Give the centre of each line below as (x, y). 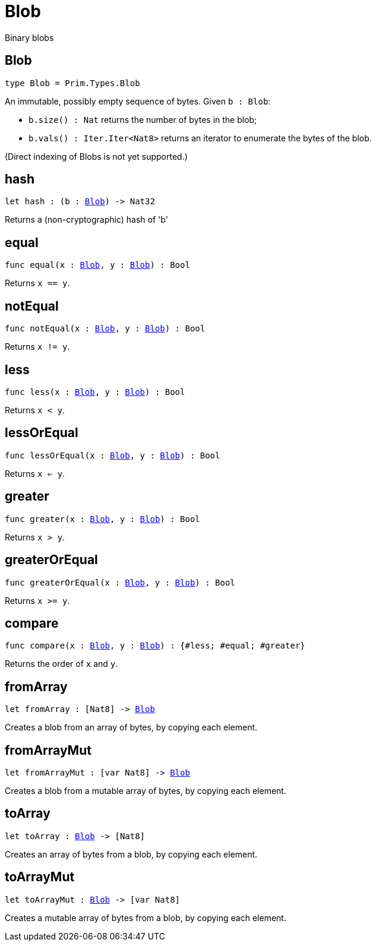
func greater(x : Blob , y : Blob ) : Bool (102, 519)
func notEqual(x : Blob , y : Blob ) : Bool (105, 329)
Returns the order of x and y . (61, 664)
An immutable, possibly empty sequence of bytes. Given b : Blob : (138, 101)
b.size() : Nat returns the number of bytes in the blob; (143, 119)
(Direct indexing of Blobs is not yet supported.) (96, 156)
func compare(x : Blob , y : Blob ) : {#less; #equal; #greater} (155, 646)
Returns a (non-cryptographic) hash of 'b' (86, 220)
